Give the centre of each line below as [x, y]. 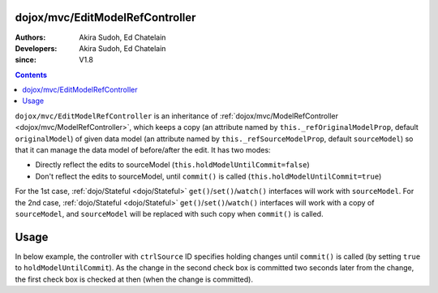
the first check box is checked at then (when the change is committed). [134, 279]
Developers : [36, 48]
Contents [31, 75]
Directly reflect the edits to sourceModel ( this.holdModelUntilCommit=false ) [172, 165]
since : [26, 60]
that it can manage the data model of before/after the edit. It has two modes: [143, 150]
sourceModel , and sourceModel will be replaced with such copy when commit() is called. [169, 213]
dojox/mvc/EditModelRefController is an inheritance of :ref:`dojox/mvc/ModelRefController [176, 116]
